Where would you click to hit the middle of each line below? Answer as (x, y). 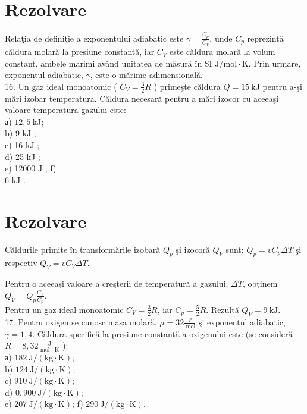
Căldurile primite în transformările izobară (83, 249)
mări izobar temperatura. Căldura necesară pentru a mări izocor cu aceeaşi (142, 98)
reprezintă (265, 38)
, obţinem (260, 283)
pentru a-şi (282, 86)
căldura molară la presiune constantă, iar (80, 51)
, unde (221, 38)
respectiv (21, 263)
